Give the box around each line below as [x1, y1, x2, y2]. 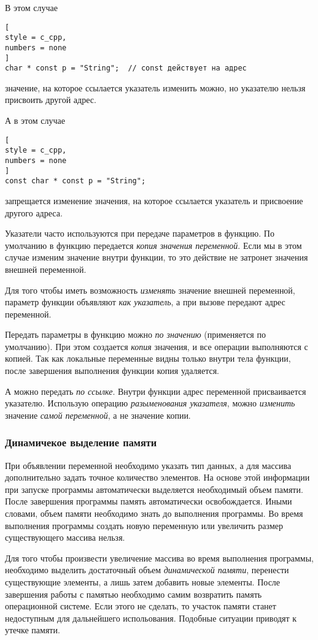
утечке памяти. [5, 623, 60, 636]
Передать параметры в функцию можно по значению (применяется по [5, 328, 266, 341]
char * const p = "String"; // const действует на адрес [5, 64, 247, 73]
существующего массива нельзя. [5, 531, 125, 544]
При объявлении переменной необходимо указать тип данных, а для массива [5, 459, 292, 471]
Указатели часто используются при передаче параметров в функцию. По [5, 227, 274, 240]
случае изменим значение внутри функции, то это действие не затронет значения [5, 251, 308, 264]
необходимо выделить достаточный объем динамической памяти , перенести [5, 563, 289, 576]
